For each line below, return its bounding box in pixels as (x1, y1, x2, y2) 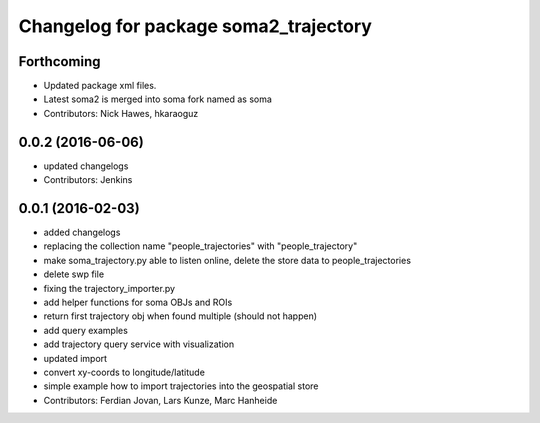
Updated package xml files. (43, 80, 157, 92)
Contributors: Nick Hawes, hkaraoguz (43, 107, 199, 119)
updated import (43, 352, 108, 364)
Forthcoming (18, 53, 101, 70)
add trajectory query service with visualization (43, 338, 235, 350)
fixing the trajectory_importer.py (43, 282, 175, 294)
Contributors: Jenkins (43, 174, 133, 186)
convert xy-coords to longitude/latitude (43, 366, 205, 378)
